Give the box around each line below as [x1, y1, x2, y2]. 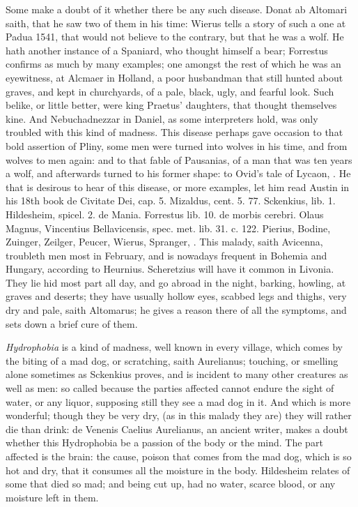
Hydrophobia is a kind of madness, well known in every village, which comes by [6, 340, 343, 354]
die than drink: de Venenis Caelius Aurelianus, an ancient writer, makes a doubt [6, 421, 348, 436]
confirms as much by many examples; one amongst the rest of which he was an [6, 56, 341, 71]
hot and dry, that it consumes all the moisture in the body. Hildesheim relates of [6, 462, 350, 477]
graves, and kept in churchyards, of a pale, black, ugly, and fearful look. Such [6, 84, 334, 98]
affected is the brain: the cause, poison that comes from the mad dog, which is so [6, 449, 352, 463]
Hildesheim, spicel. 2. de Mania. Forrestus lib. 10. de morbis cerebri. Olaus [6, 206, 324, 221]
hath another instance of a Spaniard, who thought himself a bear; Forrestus [6, 43, 328, 57]
